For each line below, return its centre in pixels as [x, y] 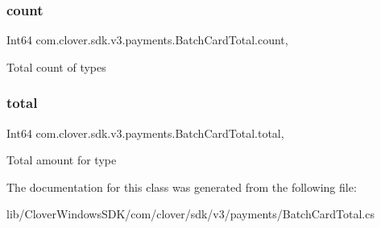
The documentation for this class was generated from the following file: [182, 187]
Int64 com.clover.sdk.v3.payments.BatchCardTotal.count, [147, 40]
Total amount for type [62, 160]
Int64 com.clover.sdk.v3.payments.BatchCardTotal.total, [145, 133]
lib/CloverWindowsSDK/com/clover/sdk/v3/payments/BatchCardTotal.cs [190, 214]
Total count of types [56, 66]
